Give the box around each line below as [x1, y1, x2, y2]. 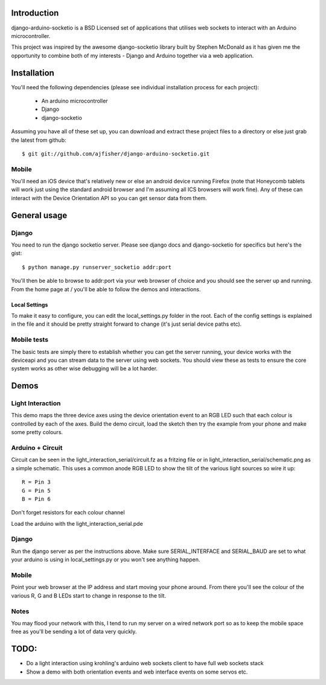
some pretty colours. [11, 429, 63, 436]
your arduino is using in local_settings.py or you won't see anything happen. [11, 556, 200, 563]
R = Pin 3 [22, 479, 51, 485]
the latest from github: [11, 136, 66, 144]
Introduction [11, 8, 59, 18]
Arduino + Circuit [11, 443, 63, 452]
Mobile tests [11, 335, 48, 344]
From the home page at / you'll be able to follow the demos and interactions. [11, 285, 201, 292]
